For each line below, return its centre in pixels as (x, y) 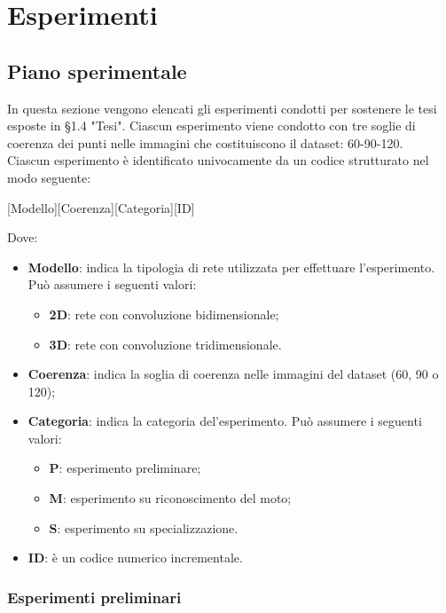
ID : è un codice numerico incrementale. (135, 558)
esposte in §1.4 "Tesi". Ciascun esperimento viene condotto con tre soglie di (211, 126)
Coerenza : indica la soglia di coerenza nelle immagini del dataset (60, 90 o (233, 374)
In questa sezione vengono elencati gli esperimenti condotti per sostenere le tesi (222, 108)
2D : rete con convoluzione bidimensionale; (164, 314)
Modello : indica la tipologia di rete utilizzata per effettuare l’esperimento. (231, 267)
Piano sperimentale (97, 71)
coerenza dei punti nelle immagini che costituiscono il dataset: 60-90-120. (205, 142)
